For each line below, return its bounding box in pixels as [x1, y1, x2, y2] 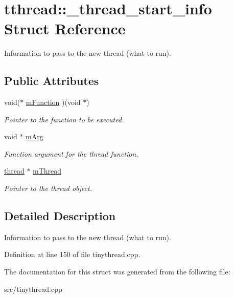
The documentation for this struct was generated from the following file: [4, 266, 230, 277]
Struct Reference [4, 18, 126, 39]
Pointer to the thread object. [4, 183, 92, 194]
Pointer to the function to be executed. [4, 114, 124, 124]
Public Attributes [4, 73, 99, 89]
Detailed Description [4, 208, 116, 224]
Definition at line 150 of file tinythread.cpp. [4, 249, 141, 260]
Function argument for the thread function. [4, 148, 138, 159]
